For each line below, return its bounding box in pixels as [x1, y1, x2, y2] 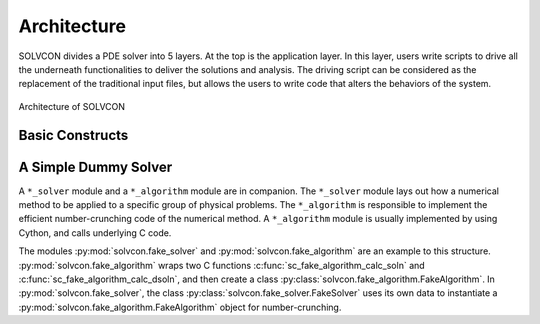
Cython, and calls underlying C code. [18, 226, 172, 239]
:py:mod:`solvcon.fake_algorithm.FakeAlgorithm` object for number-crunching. [18, 301, 342, 313]
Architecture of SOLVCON [18, 100, 125, 112]
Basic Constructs [18, 126, 129, 144]
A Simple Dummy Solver [18, 158, 173, 175]
